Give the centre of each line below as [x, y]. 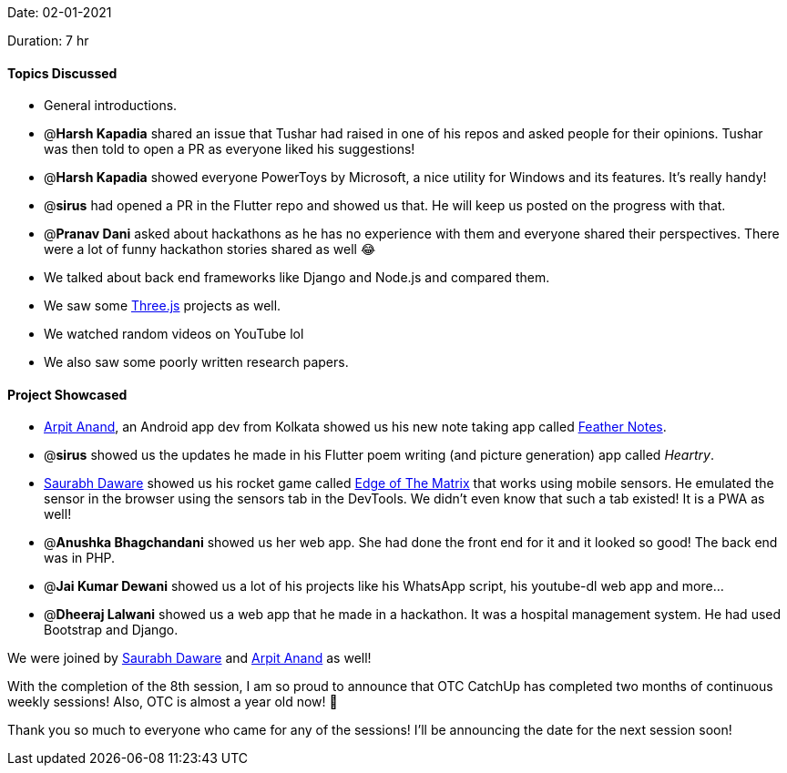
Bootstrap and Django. [111, 630]
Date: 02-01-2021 [60, 12]
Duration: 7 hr [48, 41]
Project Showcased [67, 394]
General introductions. [111, 106]
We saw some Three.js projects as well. [163, 306]
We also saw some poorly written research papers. [196, 362]
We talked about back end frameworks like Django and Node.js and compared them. [297, 278]
